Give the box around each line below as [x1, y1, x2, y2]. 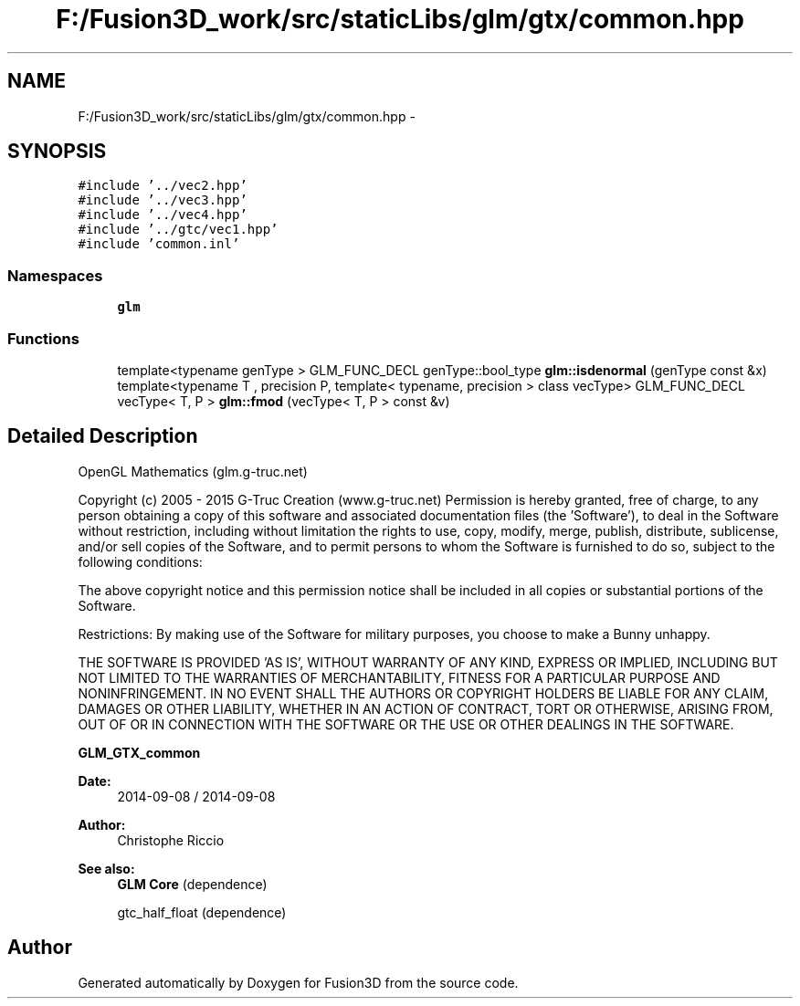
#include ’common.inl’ [78, 236, 240, 252]
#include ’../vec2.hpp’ [78, 178, 247, 194]
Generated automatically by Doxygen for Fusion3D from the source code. [78, 974, 519, 990]
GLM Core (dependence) [117, 875, 268, 892]
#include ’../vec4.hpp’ [78, 207, 247, 223]
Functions [7, 329, 79, 348]
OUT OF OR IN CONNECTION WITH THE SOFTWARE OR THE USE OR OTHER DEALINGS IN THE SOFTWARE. [78, 716, 734, 732]
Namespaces [7, 266, 103, 285]
